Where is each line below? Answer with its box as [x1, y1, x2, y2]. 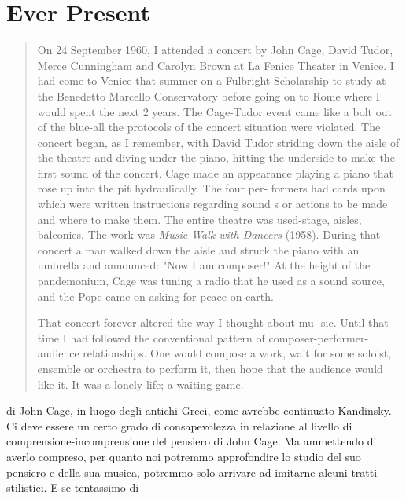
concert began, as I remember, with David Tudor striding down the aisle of [37, 134, 400, 150]
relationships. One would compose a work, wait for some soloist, [83, 345, 392, 361]
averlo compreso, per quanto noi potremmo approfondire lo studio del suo [6, 448, 361, 464]
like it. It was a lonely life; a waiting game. [37, 375, 244, 392]
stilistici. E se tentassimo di [6, 479, 139, 496]
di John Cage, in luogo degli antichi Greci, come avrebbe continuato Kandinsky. [6, 402, 392, 419]
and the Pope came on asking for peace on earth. [37, 287, 274, 304]
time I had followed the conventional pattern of [37, 329, 265, 346]
